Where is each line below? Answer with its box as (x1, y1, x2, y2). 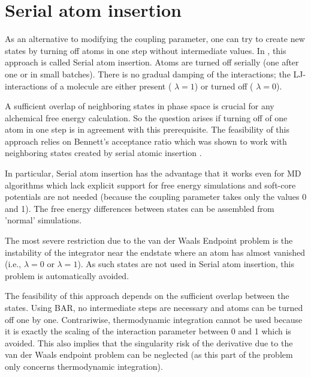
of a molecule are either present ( (50, 79, 172, 92)
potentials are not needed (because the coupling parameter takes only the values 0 (5, 190, 307, 203)
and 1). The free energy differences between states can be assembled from (5, 202, 274, 214)
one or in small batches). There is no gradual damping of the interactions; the (5, 67, 291, 80)
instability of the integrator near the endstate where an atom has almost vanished (5, 246, 306, 258)
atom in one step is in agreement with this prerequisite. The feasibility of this (5, 123, 290, 136)
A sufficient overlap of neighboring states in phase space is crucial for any (5, 100, 274, 112)
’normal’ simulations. (5, 214, 82, 226)
